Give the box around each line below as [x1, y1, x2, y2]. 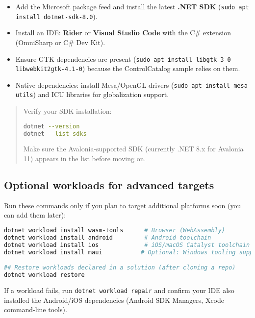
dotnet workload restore [4, 271, 85, 279]
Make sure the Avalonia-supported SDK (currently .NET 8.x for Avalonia [23, 144, 244, 154]
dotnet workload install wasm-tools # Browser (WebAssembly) [4, 227, 226, 234]
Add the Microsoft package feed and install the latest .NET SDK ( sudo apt [15, 1, 249, 11]
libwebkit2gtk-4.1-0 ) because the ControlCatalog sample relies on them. [15, 63, 240, 73]
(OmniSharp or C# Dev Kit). [15, 37, 105, 47]
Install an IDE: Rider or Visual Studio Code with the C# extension [15, 27, 231, 38]
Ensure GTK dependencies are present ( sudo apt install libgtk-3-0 [15, 53, 231, 64]
